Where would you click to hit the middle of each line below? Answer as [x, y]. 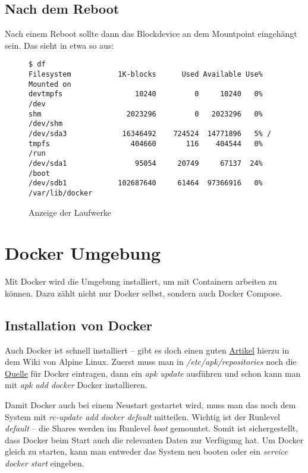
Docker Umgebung [83, 253]
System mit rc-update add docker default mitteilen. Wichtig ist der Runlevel [142, 416]
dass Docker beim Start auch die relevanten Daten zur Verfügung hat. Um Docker [154, 439]
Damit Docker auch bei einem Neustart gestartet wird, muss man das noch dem [150, 405]
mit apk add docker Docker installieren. [76, 385]
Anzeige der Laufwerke [70, 212]
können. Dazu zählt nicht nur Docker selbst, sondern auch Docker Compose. [144, 293]
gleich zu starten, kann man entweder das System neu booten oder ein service [146, 451]
